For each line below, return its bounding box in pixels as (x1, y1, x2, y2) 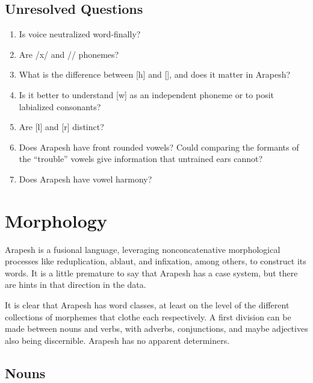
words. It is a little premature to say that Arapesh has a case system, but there (5, 266, 298, 279)
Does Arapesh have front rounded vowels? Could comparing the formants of (19, 140, 299, 153)
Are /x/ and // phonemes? (19, 48, 119, 60)
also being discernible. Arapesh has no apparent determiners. (5, 334, 230, 346)
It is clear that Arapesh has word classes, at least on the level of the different (5, 299, 290, 311)
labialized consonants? (19, 100, 101, 113)
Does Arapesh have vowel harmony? (19, 172, 152, 185)
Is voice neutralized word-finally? (19, 28, 141, 40)
